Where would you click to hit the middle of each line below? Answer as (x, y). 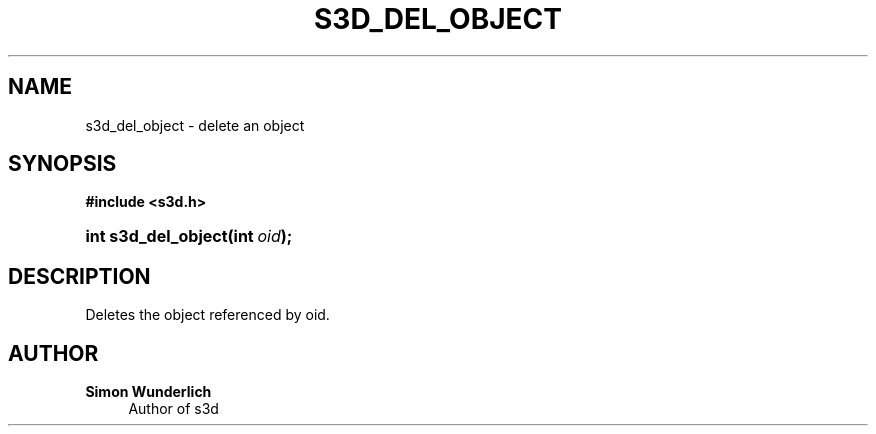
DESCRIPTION (79, 276)
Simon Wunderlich (148, 392)
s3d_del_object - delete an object (195, 125)
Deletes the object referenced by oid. (207, 315)
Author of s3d (173, 409)
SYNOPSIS (62, 164)
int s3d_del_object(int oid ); (189, 236)
